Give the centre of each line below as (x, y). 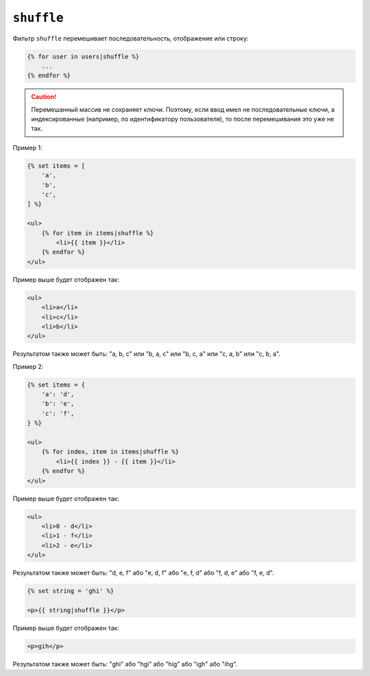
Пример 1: (27, 147)
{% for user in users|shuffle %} (83, 56)
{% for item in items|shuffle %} (98, 233)
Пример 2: (28, 366)
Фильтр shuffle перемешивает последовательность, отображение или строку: (131, 38)
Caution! (44, 97)
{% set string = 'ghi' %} (71, 591)
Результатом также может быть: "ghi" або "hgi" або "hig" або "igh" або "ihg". (125, 664)
